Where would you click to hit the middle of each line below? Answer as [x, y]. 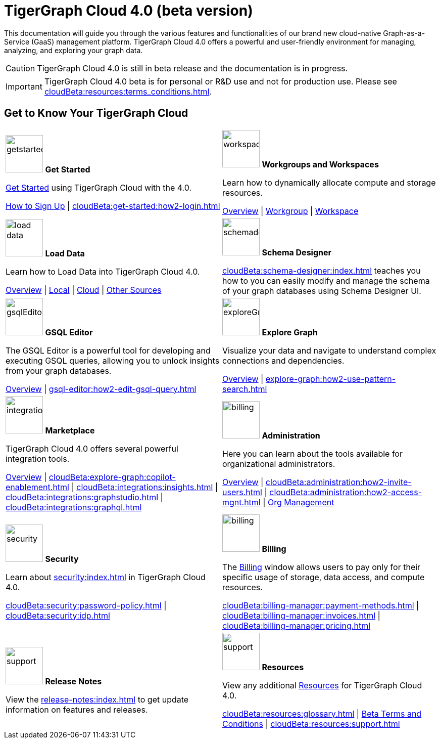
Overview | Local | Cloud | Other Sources [84, 290]
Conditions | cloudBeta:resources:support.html [311, 724]
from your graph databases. [59, 370]
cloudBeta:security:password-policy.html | [86, 605]
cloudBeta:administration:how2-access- [346, 492]
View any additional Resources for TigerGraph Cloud [322, 685]
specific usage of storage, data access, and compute [324, 577]
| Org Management [299, 502]
